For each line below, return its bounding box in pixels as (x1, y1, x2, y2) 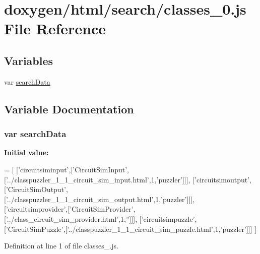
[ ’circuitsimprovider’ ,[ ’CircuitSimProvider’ (4, 204, 134, 214)
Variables (4, 52, 53, 68)
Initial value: (4, 147, 49, 158)
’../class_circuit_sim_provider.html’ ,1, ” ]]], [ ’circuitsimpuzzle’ (6, 213, 195, 224)
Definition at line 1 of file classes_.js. (4, 240, 118, 251)
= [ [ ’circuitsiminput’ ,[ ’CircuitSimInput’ (4, 164, 127, 174)
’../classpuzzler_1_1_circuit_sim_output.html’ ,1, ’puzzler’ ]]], (6, 194, 195, 204)
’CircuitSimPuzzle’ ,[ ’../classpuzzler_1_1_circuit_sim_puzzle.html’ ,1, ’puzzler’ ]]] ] (6, 223, 257, 234)
